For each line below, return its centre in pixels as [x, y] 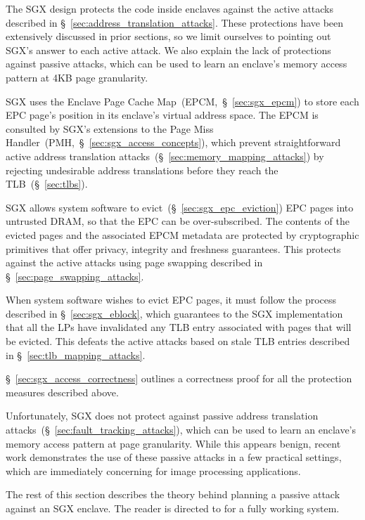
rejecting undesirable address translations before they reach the [142, 170]
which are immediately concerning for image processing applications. [153, 470]
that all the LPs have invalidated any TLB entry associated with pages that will [179, 327]
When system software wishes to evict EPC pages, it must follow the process [171, 300]
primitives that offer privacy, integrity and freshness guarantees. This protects [173, 248]
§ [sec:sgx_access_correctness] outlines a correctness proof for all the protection [179, 378]
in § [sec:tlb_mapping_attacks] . [76, 355]
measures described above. [62, 392]
